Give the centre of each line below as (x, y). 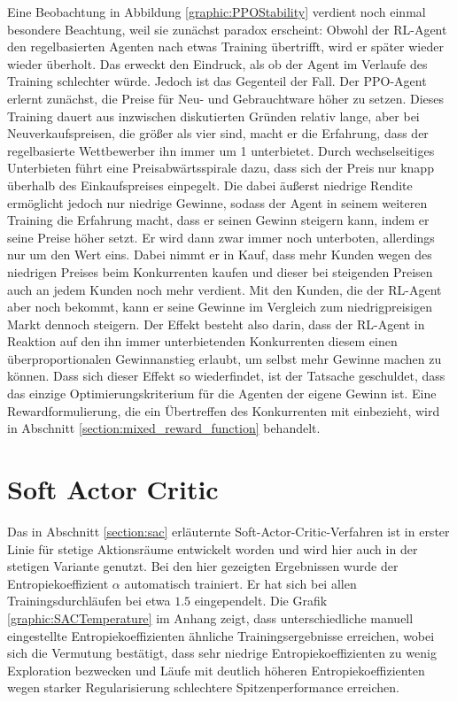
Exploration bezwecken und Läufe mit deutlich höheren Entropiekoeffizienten (216, 670)
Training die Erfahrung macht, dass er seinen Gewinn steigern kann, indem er (218, 220)
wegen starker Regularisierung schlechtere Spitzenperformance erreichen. (203, 687)
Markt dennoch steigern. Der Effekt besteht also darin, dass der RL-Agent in (216, 324)
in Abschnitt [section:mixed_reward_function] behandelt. (164, 428)
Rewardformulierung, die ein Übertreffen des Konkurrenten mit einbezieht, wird (224, 410)
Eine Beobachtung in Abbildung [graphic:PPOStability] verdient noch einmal (217, 12)
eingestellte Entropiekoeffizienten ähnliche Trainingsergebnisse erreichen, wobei (221, 635)
